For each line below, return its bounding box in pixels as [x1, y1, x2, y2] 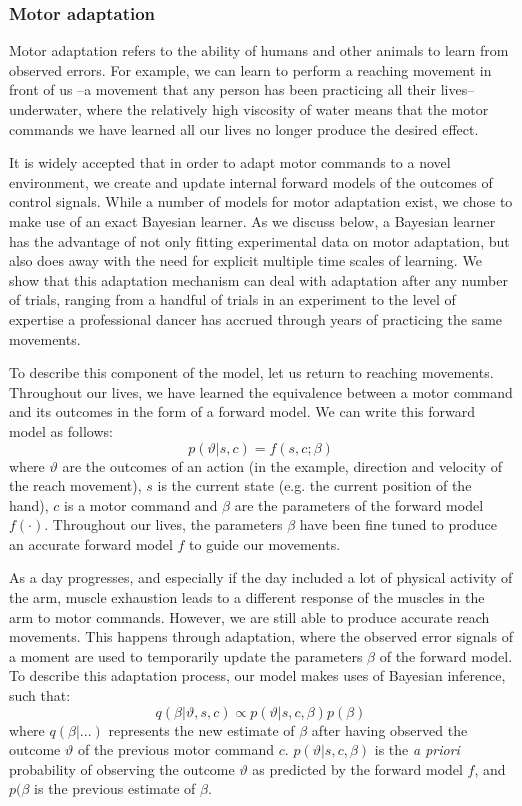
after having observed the [311, 719, 468, 740]
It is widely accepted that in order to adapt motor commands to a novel [9, 152, 451, 173]
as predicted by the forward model [252, 758, 463, 779]
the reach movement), [9, 475, 142, 496]
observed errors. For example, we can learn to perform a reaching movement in [9, 59, 492, 80]
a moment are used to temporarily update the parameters [9, 645, 363, 666]
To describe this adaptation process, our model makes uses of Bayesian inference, [9, 665, 506, 686]
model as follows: [9, 420, 113, 441]
